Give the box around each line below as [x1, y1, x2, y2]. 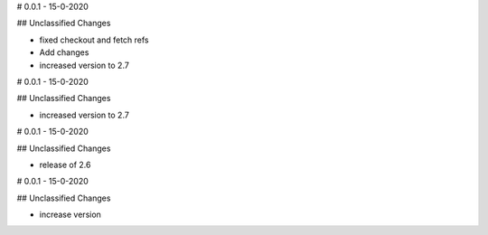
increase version [39, 209, 101, 221]
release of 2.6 [39, 159, 91, 170]
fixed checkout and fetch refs [39, 34, 149, 45]
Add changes [39, 47, 89, 58]
